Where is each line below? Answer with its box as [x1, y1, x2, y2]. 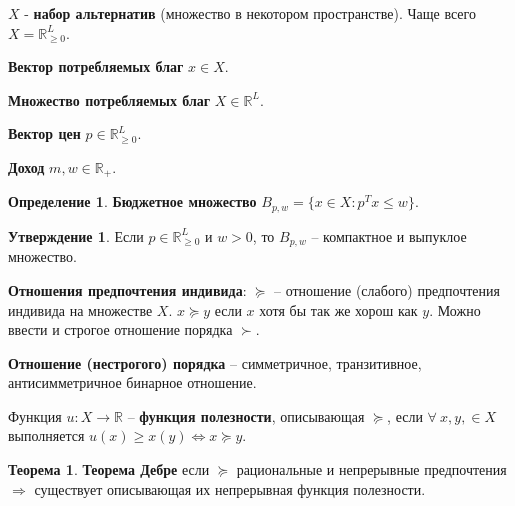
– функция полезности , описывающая [127, 405, 365, 426]
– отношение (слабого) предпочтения [273, 279, 500, 300]
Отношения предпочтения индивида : [8, 279, 247, 300]
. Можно [429, 299, 481, 320]
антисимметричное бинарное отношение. [8, 372, 257, 393]
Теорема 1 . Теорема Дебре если [8, 459, 210, 480]
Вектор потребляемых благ [8, 56, 184, 77]
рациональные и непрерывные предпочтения [236, 459, 507, 480]
